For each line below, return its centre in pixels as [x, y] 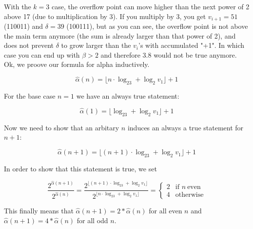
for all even [165, 210]
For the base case [30, 96]
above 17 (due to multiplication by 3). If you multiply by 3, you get [105, 16]
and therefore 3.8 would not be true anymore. [169, 54]
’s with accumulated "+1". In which [192, 45]
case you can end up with [42, 54]
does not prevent [29, 45]
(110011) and [24, 26]
